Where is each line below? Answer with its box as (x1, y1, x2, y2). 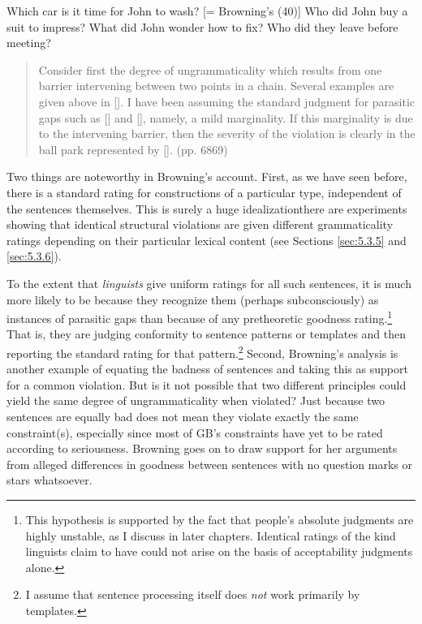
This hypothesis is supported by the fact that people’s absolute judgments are (25, 510, 414, 527)
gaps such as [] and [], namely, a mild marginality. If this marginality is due (38, 109, 413, 126)
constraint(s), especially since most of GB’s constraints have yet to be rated (6, 424, 383, 441)
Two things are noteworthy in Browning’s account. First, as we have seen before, (6, 168, 407, 185)
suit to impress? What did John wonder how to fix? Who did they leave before (6, 18, 398, 35)
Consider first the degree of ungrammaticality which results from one (38, 61, 382, 78)
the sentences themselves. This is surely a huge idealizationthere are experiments (6, 200, 407, 217)
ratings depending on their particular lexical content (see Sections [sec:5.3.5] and (6, 231, 407, 248)
